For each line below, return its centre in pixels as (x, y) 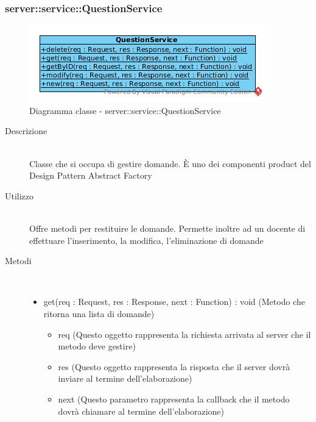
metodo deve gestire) (97, 346)
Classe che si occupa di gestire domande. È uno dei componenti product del (170, 163)
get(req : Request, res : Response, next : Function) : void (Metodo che (174, 302)
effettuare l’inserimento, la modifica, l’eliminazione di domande (146, 240)
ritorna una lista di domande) (99, 313)
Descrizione (26, 131)
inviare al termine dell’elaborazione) (125, 378)
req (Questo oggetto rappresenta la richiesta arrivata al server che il (184, 334)
